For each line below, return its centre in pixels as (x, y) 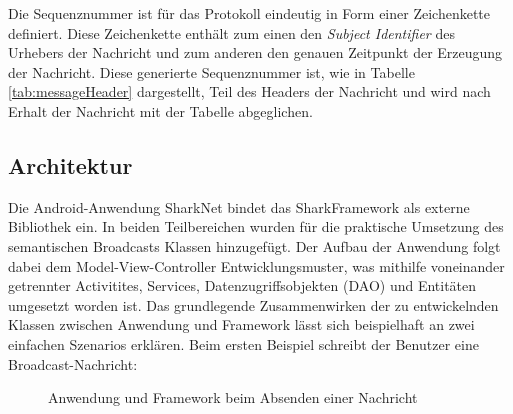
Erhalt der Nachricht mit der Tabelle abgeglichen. (160, 110)
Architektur (70, 164)
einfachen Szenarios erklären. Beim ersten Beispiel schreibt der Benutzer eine (243, 343)
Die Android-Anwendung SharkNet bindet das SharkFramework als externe (239, 206)
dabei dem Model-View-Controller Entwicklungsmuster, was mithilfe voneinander (256, 265)
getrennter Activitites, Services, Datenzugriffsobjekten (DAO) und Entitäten (242, 285)
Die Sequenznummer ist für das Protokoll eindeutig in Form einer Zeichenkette (249, 13)
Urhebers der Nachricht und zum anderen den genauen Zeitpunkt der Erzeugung (255, 52)
